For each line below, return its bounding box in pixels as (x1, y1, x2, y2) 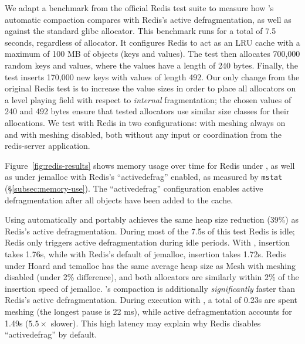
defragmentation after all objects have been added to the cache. (5, 193, 233, 206)
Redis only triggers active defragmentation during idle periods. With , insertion (5, 236, 290, 248)
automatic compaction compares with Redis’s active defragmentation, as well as (5, 13, 292, 25)
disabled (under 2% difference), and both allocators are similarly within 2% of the (5, 271, 299, 283)
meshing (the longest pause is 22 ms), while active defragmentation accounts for (5, 305, 292, 317)
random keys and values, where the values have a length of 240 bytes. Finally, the (5, 59, 298, 71)
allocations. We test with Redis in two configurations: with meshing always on (5, 116, 286, 128)
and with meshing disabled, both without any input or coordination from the (5, 128, 282, 140)
